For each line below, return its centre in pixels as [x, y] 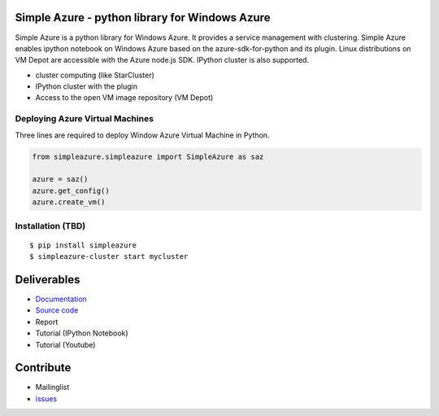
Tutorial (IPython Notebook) [82, 333]
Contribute [43, 368]
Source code [57, 310]
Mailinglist [52, 388]
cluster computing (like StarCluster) [95, 75]
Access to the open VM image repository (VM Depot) [124, 98]
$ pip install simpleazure [83, 245]
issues [46, 398]
